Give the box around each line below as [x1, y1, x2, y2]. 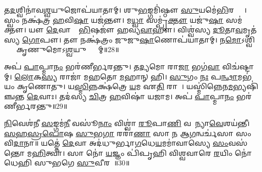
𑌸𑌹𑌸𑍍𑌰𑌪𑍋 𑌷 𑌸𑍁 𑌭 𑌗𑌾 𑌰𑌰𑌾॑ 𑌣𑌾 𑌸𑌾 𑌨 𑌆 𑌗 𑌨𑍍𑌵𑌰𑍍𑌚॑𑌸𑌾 [4, 127, 234, 138]
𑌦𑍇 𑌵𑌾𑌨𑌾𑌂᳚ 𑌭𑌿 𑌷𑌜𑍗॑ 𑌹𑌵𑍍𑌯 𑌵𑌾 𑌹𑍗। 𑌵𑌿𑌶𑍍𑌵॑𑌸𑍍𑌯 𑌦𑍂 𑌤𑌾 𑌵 [46, 24, 243, 35]
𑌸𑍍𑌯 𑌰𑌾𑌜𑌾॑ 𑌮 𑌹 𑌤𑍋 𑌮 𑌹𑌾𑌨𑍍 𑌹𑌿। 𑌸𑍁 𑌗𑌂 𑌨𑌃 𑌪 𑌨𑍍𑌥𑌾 [41, 71, 238, 81]
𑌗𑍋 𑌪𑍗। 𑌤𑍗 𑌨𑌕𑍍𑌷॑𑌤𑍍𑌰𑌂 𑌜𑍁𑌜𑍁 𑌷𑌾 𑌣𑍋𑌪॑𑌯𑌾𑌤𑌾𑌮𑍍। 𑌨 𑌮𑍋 [22, 34, 242, 45]
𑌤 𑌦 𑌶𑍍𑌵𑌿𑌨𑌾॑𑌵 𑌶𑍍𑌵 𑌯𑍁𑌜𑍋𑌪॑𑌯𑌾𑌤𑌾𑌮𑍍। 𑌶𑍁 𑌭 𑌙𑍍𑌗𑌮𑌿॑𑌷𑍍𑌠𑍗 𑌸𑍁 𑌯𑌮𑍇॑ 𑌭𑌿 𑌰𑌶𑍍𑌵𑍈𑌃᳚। [4, 5, 247, 15]
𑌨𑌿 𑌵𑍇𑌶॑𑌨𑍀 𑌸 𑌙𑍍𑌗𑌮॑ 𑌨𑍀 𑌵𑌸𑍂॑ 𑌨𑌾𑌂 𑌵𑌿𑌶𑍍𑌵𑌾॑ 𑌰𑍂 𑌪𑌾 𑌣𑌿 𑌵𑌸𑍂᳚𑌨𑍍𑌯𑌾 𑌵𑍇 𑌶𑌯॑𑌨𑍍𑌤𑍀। [4, 117, 250, 128]
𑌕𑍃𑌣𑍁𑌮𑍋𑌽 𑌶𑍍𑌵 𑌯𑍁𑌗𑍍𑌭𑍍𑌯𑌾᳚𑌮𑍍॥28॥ [16, 44, 119, 55]
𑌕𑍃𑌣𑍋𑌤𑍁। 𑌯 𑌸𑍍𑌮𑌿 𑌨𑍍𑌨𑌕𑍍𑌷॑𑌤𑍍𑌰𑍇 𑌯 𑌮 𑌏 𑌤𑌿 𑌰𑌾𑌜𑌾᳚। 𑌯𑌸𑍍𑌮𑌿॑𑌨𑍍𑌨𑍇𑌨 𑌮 [17, 81, 233, 92]
